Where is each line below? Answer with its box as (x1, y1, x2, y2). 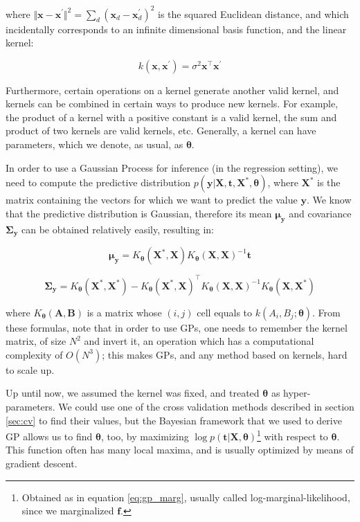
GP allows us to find (6, 429, 93, 443)
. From (312, 305, 341, 319)
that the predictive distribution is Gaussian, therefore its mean (6, 206, 272, 220)
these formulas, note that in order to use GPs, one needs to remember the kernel (6, 320, 348, 334)
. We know (306, 192, 352, 207)
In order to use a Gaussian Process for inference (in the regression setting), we (6, 160, 338, 174)
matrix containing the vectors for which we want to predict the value (6, 192, 298, 207)
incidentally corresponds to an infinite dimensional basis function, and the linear (6, 21, 347, 36)
